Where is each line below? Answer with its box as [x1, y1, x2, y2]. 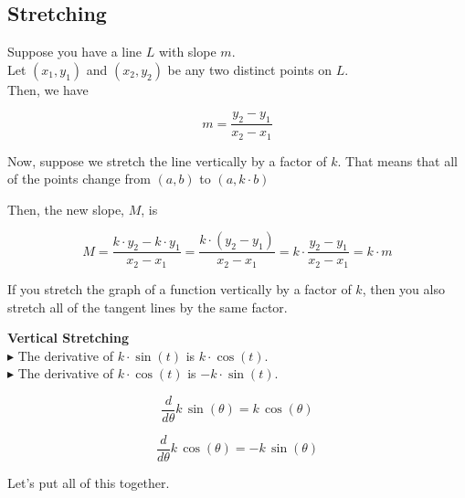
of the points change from [7, 169, 151, 188]
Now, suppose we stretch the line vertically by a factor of [7, 151, 327, 170]
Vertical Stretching [7, 328, 129, 347]
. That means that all [337, 151, 459, 170]
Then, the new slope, [7, 199, 125, 218]
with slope [158, 42, 217, 61]
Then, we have [7, 79, 89, 99]
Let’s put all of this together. [7, 473, 170, 493]
